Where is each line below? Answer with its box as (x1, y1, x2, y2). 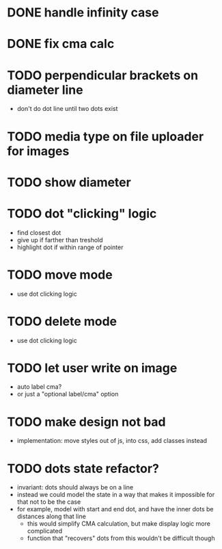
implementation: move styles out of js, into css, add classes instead (16, 437, 207, 445)
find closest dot (16, 228, 61, 237)
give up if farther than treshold (16, 235, 104, 244)
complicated (27, 527, 63, 535)
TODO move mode (7, 267, 113, 282)
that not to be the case (16, 498, 81, 506)
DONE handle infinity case (7, 5, 159, 21)
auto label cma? (16, 383, 62, 391)
